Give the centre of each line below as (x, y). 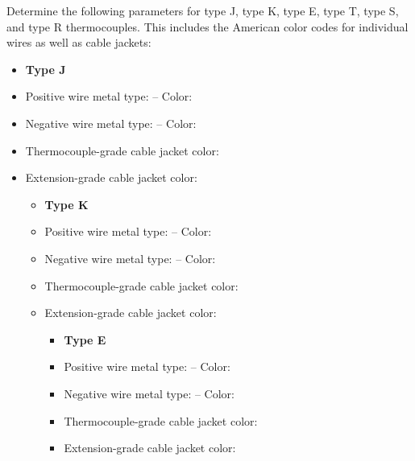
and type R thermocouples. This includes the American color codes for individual (207, 26)
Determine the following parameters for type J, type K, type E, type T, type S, (203, 10)
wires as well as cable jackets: (79, 42)
